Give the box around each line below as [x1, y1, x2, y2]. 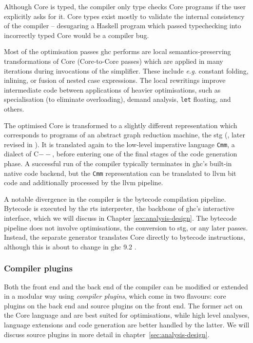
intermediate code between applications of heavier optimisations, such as [4, 84, 221, 95]
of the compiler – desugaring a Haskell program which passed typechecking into [4, 20, 241, 31]
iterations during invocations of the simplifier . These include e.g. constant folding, [4, 65, 249, 76]
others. [4, 104, 24, 114]
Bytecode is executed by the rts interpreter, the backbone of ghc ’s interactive [4, 203, 234, 213]
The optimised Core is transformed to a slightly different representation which [4, 120, 237, 130]
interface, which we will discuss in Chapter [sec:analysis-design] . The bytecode [4, 213, 237, 223]
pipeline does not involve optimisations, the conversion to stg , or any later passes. [4, 222, 248, 232]
